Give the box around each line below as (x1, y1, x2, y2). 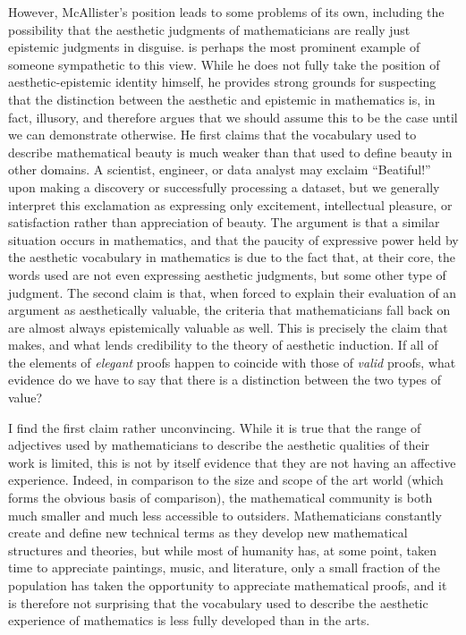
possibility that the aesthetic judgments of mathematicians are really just (8, 20, 411, 38)
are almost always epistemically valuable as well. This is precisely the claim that (8, 317, 448, 336)
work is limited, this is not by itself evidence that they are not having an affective (8, 453, 456, 471)
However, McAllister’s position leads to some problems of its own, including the (8, 3, 445, 21)
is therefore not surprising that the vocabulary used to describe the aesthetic (8, 593, 428, 612)
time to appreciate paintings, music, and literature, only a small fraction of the (8, 558, 441, 577)
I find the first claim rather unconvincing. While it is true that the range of (8, 418, 421, 436)
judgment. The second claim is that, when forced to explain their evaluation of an (8, 283, 457, 301)
